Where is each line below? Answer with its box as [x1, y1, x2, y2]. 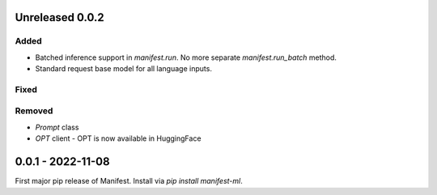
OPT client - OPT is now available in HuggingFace [35, 134, 202, 143]
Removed [15, 105, 53, 117]
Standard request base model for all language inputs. [35, 64, 212, 74]
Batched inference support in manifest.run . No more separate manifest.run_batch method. [35, 53, 337, 62]
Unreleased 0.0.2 [15, 11, 104, 24]
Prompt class [35, 122, 79, 132]
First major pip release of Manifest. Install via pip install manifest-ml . [15, 176, 243, 186]
